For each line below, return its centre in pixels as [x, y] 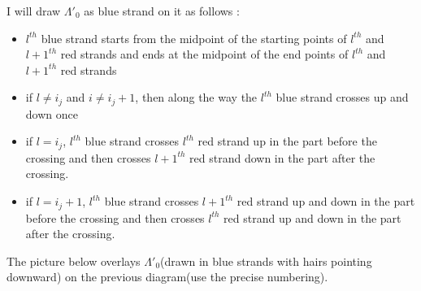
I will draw [34, 11]
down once [52, 113]
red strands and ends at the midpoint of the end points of [204, 54]
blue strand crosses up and [342, 97]
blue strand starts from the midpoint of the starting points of [194, 38]
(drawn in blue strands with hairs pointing [266, 261]
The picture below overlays [74, 261]
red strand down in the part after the [282, 157]
